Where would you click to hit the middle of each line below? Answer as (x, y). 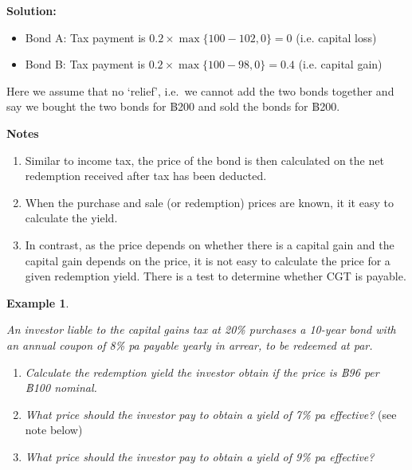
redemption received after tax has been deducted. (146, 176)
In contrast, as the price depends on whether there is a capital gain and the (210, 244)
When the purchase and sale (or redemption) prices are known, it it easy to (209, 202)
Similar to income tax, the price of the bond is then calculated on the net (204, 160)
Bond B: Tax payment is (85, 64)
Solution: (31, 10)
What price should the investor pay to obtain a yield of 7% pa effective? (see (211, 414)
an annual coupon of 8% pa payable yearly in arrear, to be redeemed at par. (190, 345)
